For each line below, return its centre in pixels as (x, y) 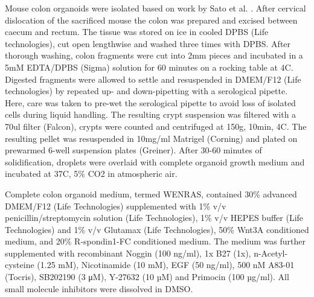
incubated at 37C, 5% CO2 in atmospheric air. (91, 174)
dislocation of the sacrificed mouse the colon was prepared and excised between (151, 20)
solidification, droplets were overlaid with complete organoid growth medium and (155, 161)
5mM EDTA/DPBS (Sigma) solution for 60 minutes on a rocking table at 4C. (149, 67)
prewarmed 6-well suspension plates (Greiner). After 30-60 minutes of (133, 150)
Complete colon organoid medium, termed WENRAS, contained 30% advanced (151, 193)
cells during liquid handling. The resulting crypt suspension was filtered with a (151, 114)
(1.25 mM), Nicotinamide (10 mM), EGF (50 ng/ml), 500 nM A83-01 (166, 265)
